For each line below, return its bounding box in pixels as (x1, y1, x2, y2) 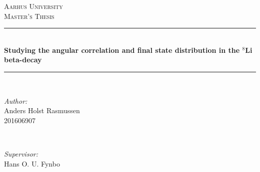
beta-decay (4, 54, 42, 65)
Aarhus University (4, 1, 63, 11)
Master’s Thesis (4, 10, 54, 21)
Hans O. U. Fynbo (4, 158, 60, 169)
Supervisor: (4, 148, 38, 159)
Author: (4, 95, 27, 106)
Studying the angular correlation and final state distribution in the (4, 44, 240, 55)
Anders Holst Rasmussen (4, 105, 80, 116)
